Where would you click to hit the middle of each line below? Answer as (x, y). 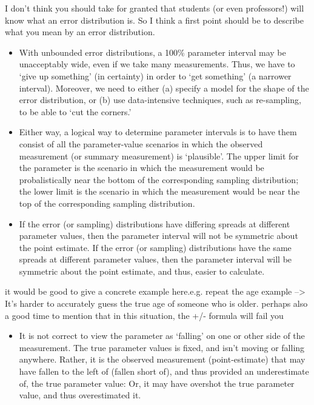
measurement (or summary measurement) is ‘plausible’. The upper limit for (159, 156)
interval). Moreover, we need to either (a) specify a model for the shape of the (164, 88)
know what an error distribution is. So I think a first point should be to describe (155, 20)
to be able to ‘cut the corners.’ (75, 111)
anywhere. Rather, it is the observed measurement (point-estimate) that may (162, 359)
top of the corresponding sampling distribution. (107, 203)
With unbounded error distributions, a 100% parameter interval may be (152, 52)
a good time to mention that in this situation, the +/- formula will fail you (144, 315)
